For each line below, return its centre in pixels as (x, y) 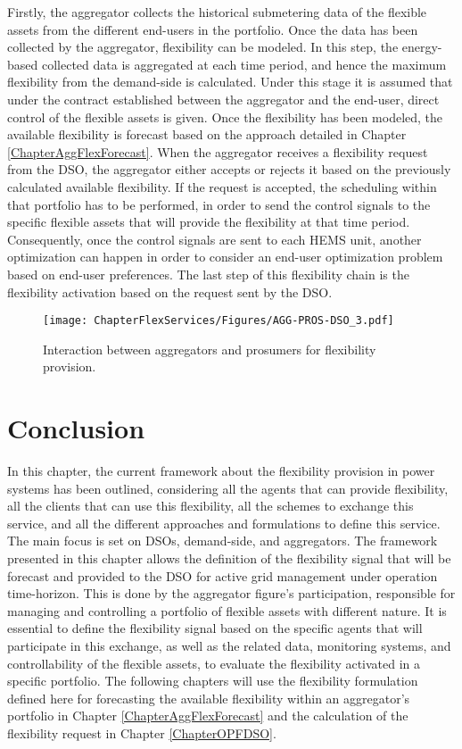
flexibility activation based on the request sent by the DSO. (170, 291)
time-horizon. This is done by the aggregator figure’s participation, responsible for (231, 593)
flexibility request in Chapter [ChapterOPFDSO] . (142, 732)
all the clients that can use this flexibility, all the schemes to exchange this (210, 506)
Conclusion (76, 428)
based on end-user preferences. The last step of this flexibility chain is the (208, 274)
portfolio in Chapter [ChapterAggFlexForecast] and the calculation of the (208, 716)
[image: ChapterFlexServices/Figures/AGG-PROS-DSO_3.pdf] (219, 321)
